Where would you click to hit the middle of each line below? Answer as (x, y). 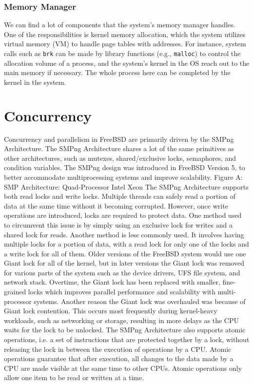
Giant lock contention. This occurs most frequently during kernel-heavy (111, 311)
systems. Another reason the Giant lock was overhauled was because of (140, 301)
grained (15, 292)
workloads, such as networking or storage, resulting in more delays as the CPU (121, 320)
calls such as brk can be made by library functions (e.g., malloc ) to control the (122, 53)
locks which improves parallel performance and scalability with (122, 292)
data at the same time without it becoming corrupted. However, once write (116, 205)
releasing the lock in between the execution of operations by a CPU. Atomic (118, 349)
